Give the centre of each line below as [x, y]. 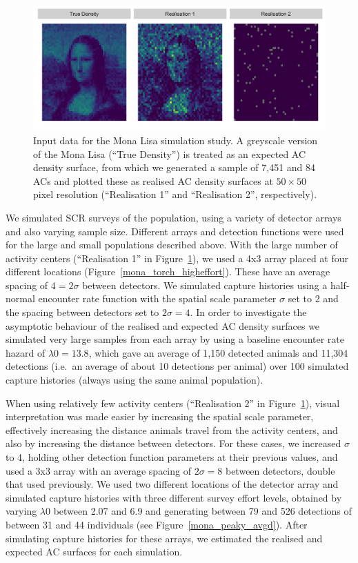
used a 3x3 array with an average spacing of [98, 470]
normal [20, 298]
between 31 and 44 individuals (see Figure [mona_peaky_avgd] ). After [157, 524]
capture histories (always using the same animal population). [135, 380]
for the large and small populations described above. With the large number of [172, 245]
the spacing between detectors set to [82, 312]
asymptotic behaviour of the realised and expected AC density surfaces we [163, 325]
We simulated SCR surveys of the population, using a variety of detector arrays [173, 217]
